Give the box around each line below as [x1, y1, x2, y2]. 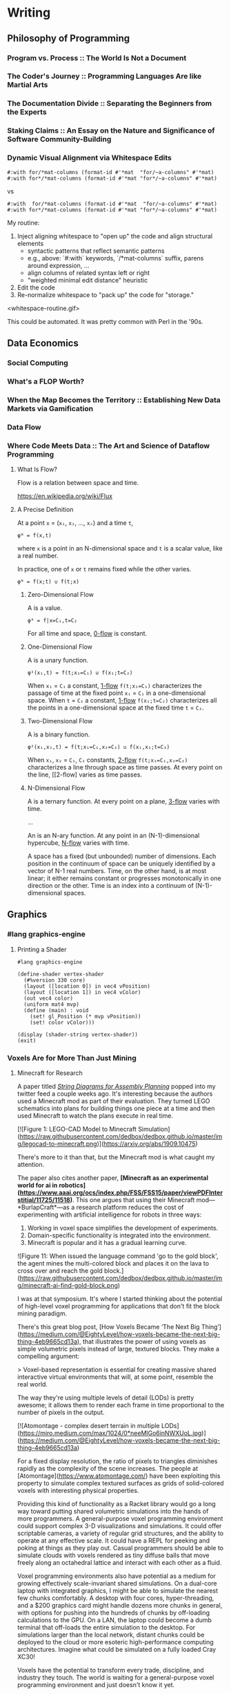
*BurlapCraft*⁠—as [17, 1203, 70, 1211]
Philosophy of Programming [7, 32, 130, 44]
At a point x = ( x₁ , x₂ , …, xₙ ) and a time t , [17, 518, 134, 526]
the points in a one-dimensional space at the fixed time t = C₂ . [27, 703, 204, 712]
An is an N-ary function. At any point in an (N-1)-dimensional [27, 831, 200, 839]
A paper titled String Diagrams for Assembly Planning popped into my [17, 1082, 216, 1090]
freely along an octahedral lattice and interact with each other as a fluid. [17, 1558, 222, 1566]
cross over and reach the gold [17, 1266, 103, 1275]
